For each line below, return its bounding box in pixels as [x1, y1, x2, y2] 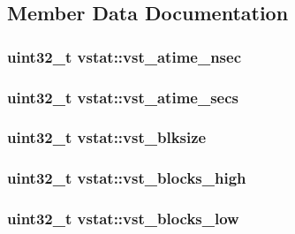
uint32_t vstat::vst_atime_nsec [7, 45, 242, 67]
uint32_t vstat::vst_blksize [7, 126, 207, 148]
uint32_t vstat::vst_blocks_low [7, 208, 239, 230]
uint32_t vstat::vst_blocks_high [7, 167, 246, 189]
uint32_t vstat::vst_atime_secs [7, 86, 238, 108]
